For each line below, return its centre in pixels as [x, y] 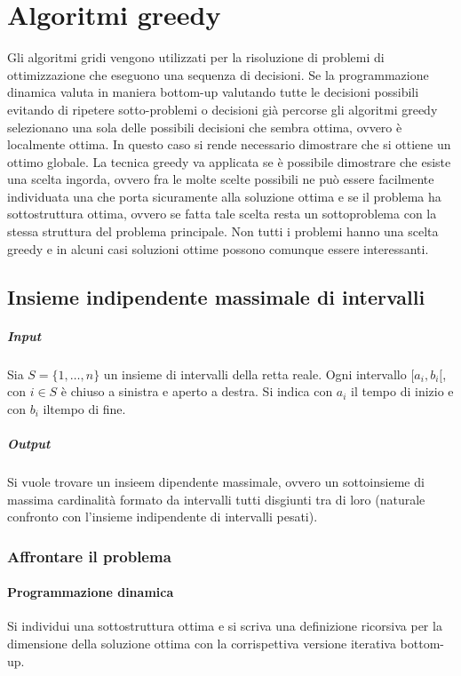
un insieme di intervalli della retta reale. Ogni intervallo [255, 374]
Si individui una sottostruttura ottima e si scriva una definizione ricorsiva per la [225, 626]
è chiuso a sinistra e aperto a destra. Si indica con [197, 391]
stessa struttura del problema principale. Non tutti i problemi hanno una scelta [223, 231]
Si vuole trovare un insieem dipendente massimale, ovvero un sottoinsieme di [216, 481]
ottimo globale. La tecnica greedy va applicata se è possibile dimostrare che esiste [229, 161]
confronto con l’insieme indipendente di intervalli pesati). [163, 517]
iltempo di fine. [84, 408]
